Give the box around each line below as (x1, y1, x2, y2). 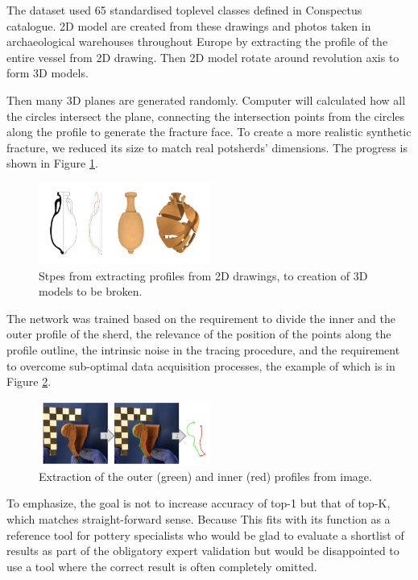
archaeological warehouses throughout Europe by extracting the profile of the (6, 33, 388, 50)
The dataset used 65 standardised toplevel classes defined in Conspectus (6, 2, 362, 18)
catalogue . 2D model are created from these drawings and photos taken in (6, 17, 371, 34)
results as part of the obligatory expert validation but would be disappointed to (6, 542, 399, 559)
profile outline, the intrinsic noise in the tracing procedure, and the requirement (6, 341, 400, 358)
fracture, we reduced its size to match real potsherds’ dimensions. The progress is (6, 139, 408, 155)
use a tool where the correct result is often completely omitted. (6, 557, 317, 574)
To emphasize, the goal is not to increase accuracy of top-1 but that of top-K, (6, 495, 391, 512)
